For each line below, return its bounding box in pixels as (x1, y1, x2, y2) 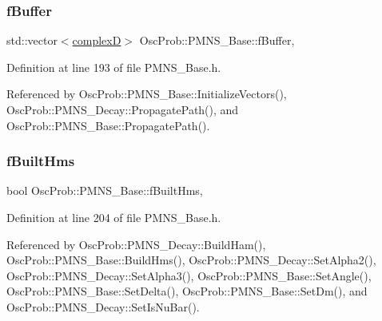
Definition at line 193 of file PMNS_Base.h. (6, 58, 221, 75)
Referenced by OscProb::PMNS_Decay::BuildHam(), (6, 236, 266, 252)
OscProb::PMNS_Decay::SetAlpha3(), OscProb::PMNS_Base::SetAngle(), (6, 267, 372, 283)
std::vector (6, 32, 58, 49)
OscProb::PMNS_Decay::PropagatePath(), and (6, 101, 239, 117)
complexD (72, 32, 121, 49)
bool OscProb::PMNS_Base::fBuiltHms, (6, 182, 203, 199)
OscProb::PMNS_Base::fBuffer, (139, 32, 295, 49)
